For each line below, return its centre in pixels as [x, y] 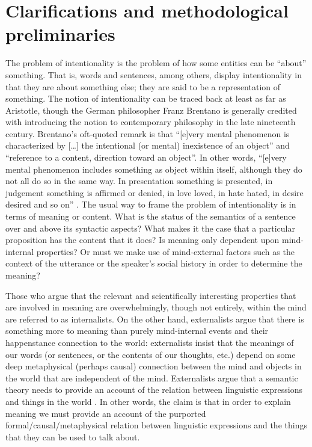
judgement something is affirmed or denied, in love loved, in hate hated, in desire [154, 192]
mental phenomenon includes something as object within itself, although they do [154, 169]
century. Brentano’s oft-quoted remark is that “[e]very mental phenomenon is [148, 133]
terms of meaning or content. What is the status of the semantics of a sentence [151, 216]
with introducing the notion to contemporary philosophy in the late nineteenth [151, 122]
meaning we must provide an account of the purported [106, 413]
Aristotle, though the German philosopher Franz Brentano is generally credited [151, 110]
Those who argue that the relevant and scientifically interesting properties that [151, 295]
